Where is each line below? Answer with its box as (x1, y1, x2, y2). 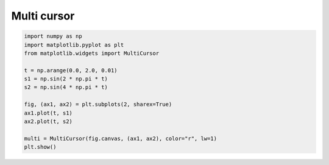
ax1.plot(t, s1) (24, 110, 73, 116)
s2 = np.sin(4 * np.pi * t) (24, 84, 108, 91)
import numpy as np (24, 33, 82, 40)
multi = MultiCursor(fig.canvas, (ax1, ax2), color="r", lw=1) (24, 135, 218, 142)
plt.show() (24, 144, 57, 150)
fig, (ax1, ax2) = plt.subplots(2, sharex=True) (24, 101, 172, 108)
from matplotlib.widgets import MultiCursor (24, 49, 160, 57)
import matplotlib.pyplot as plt (24, 41, 124, 48)
